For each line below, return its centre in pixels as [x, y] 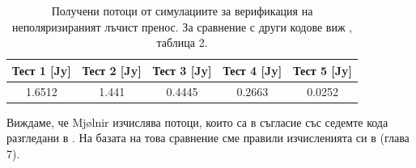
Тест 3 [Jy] [182, 70]
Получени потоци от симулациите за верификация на [182, 10]
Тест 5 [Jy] [323, 70]
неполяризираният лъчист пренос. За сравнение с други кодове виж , [182, 26]
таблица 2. [182, 42]
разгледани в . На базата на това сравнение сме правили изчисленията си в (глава [208, 138]
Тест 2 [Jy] [112, 70]
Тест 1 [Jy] [42, 70]
